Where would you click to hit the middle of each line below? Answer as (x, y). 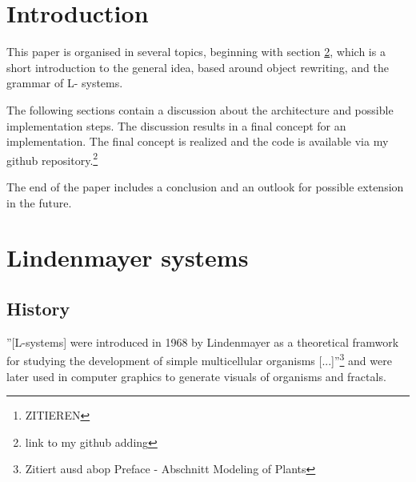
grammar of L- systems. (65, 83)
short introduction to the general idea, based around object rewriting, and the (198, 67)
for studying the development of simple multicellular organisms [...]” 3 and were (199, 359)
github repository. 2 (52, 159)
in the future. (39, 202)
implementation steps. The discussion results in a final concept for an (176, 125)
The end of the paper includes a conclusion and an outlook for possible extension (205, 186)
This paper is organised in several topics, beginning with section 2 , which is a (196, 52)
